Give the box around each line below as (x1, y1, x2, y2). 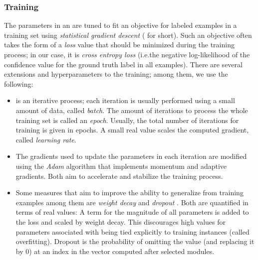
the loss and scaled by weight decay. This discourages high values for (15, 216, 226, 227)
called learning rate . (15, 134, 76, 144)
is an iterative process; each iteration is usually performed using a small (15, 95, 235, 106)
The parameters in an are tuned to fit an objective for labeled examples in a (4, 20, 237, 30)
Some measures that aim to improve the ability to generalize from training (15, 187, 244, 198)
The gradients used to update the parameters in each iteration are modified (15, 151, 247, 161)
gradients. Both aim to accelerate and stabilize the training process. (15, 170, 223, 181)
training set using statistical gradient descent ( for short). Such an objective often (4, 29, 252, 40)
